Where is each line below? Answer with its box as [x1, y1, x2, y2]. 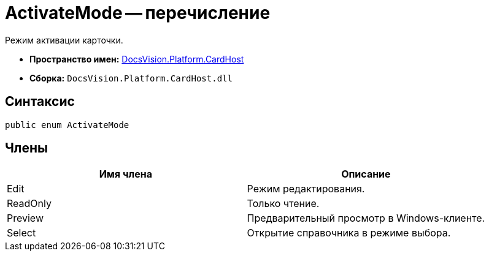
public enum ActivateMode [5, 119, 129, 130]
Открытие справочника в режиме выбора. [247, 227, 451, 239]
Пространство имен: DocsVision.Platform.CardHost [29, 53, 244, 64]
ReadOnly [7, 197, 52, 210]
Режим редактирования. [247, 183, 365, 195]
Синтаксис [5, 94, 75, 110]
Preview [7, 212, 44, 225]
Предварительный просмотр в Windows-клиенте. [247, 212, 485, 225]
